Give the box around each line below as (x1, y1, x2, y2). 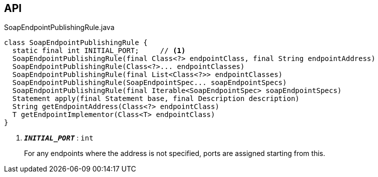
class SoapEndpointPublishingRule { (4, 38, 148, 47)
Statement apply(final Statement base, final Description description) (12, 94, 300, 103)
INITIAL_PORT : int (24, 133, 94, 142)
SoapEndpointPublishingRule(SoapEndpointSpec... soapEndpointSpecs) (12, 78, 287, 87)
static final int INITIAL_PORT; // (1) (12, 46, 186, 55)
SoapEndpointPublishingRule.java (4, 23, 115, 32)
